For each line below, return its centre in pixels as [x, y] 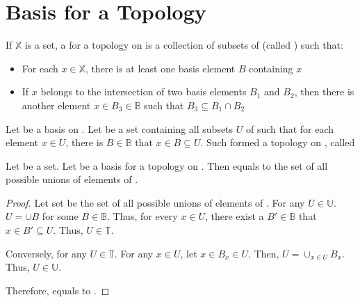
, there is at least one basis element [160, 68]
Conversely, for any [46, 253]
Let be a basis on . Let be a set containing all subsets [120, 128]
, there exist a [235, 216]
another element [56, 105]
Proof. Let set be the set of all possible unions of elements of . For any [155, 202]
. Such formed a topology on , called [278, 142]
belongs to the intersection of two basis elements [144, 92]
